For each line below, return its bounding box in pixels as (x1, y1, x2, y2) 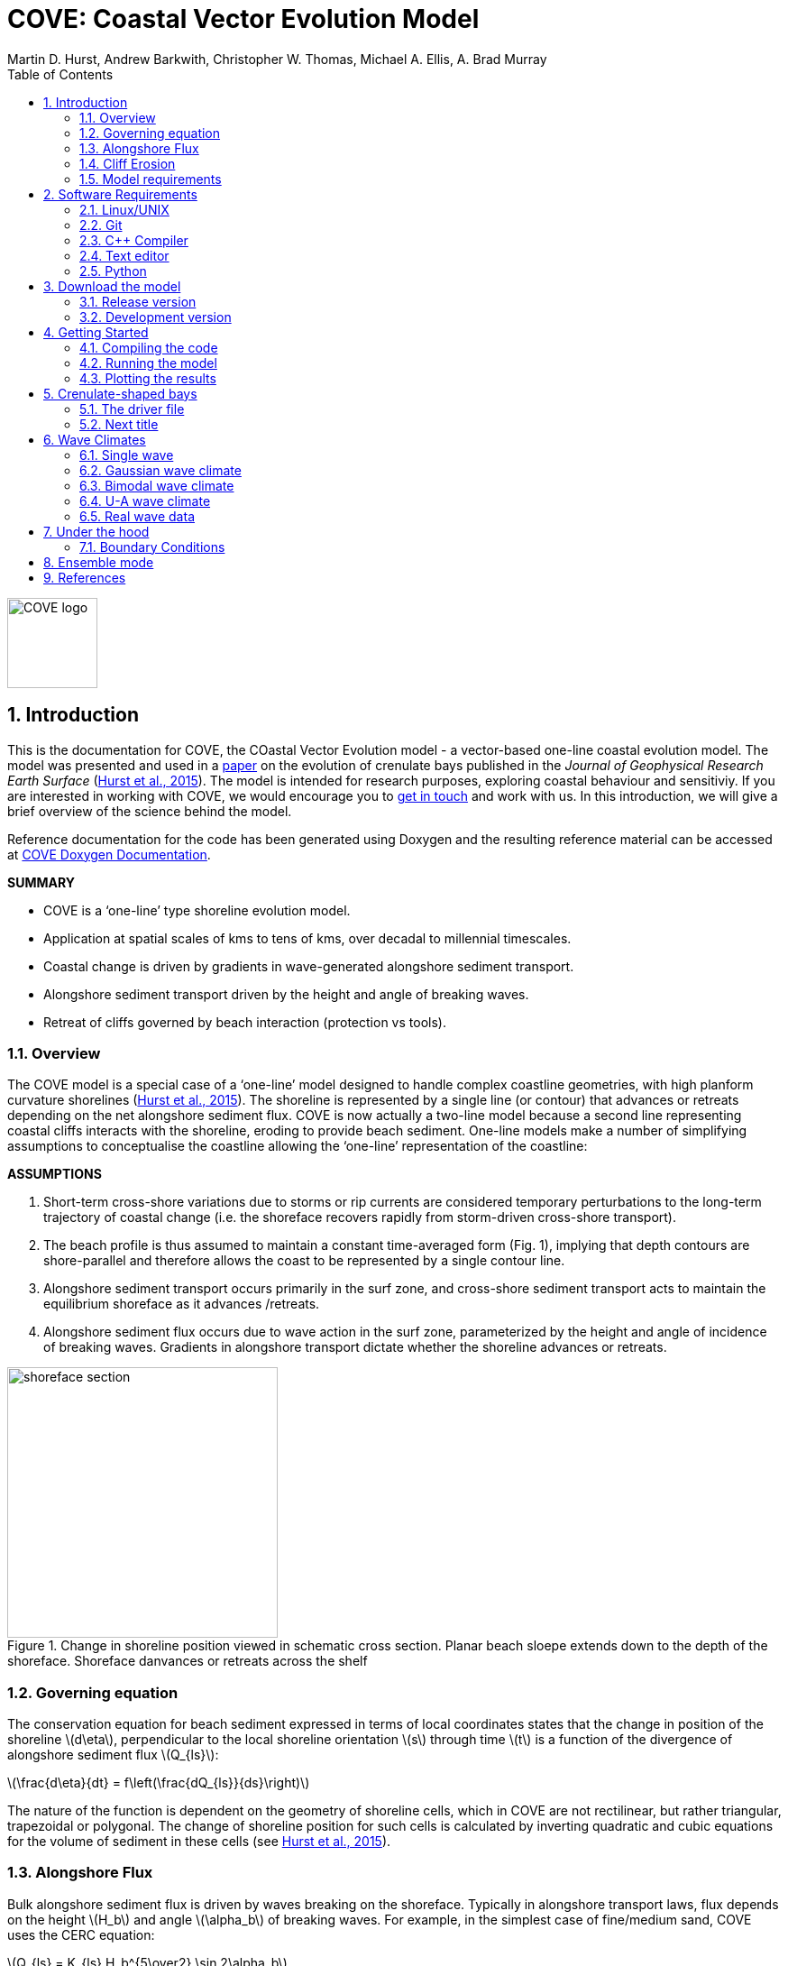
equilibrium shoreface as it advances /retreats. (43, 1296, 320, 1312)
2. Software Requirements (43, 186, 197, 202)
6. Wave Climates (43, 431, 146, 447)
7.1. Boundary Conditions (79, 538, 225, 555)
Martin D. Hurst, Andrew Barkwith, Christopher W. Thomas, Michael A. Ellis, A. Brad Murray (7, 51, 547, 67)
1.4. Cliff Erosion (79, 155, 176, 171)
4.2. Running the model (79, 354, 217, 371)
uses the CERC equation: (7, 1926, 155, 1943)
